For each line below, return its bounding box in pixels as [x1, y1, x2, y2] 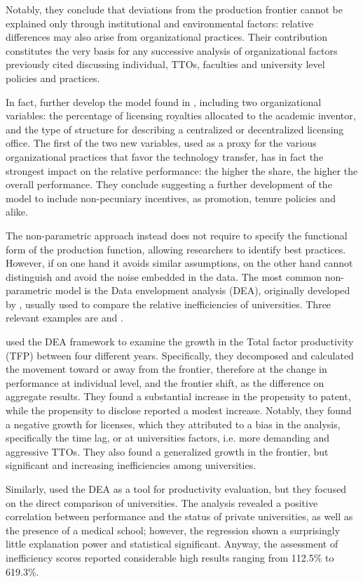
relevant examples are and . [6, 310, 123, 325]
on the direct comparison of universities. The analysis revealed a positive [6, 495, 318, 510]
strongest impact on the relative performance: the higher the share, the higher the [6, 163, 358, 178]
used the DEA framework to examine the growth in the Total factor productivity [6, 334, 354, 349]
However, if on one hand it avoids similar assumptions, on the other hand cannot [6, 256, 353, 270]
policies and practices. [6, 70, 100, 85]
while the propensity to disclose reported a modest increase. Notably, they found [6, 403, 352, 418]
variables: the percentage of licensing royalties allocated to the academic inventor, [6, 108, 356, 123]
